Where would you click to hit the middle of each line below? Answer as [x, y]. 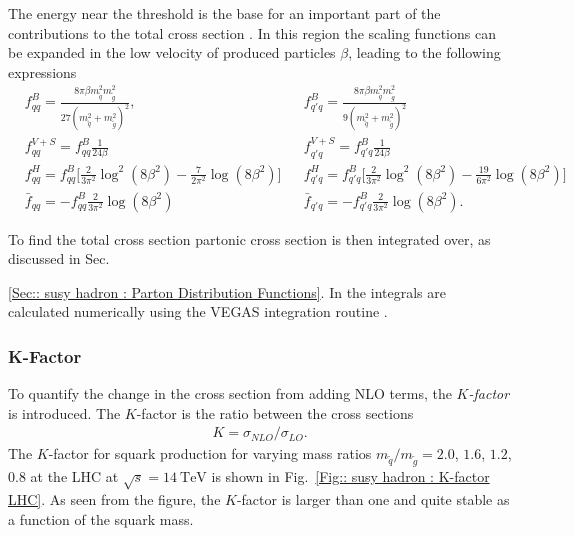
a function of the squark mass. [101, 518]
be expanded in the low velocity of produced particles [172, 52]
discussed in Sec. [59, 258]
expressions [42, 71]
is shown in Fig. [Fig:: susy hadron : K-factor [350, 476]
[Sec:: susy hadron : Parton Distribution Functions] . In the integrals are [227, 291]
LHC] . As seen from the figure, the [114, 498]
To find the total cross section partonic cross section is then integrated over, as [249, 238]
